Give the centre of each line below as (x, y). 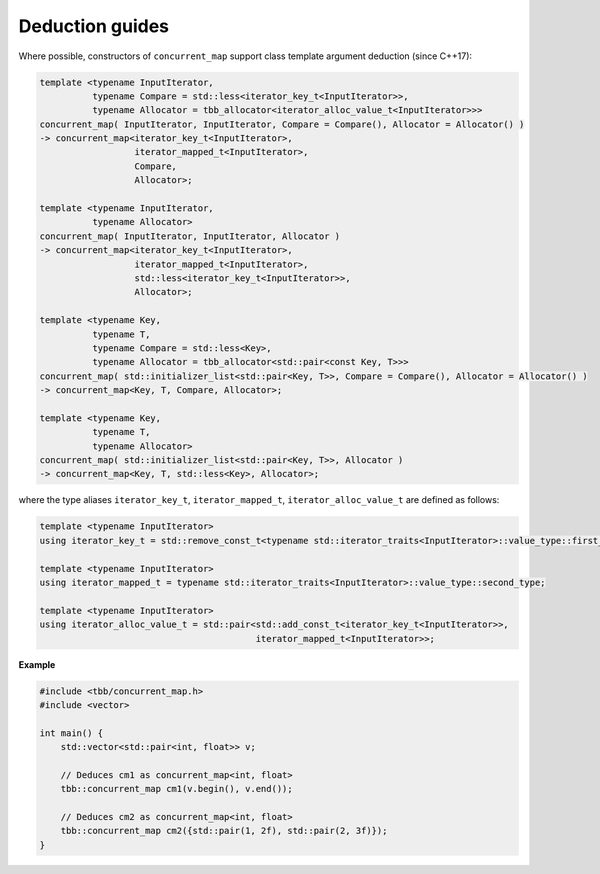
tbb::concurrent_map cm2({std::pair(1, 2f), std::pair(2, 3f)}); (224, 831)
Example (37, 664)
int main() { (71, 733)
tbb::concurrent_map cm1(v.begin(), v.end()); (177, 789)
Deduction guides (94, 26)
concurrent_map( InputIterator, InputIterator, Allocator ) (190, 236)
